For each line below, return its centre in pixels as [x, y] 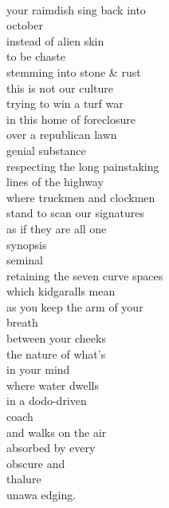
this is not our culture [60, 87]
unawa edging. [41, 494]
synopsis [27, 244]
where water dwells [53, 385]
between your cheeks [56, 338]
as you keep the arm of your [75, 306]
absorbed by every [51, 448]
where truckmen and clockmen [81, 197]
